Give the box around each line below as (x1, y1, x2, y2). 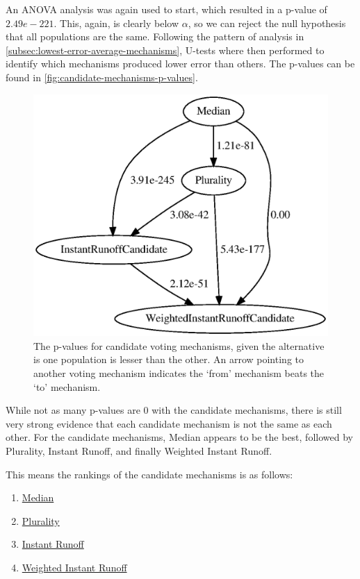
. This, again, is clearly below (54, 15, 179, 30)
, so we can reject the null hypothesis (188, 15, 346, 30)
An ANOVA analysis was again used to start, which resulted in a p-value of (6, 2, 327, 16)
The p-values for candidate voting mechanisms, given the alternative (33, 338, 325, 353)
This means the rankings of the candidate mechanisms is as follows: (6, 467, 293, 481)
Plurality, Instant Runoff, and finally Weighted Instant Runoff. (6, 443, 272, 458)
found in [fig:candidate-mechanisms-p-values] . (6, 69, 198, 84)
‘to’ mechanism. (33, 379, 101, 394)
